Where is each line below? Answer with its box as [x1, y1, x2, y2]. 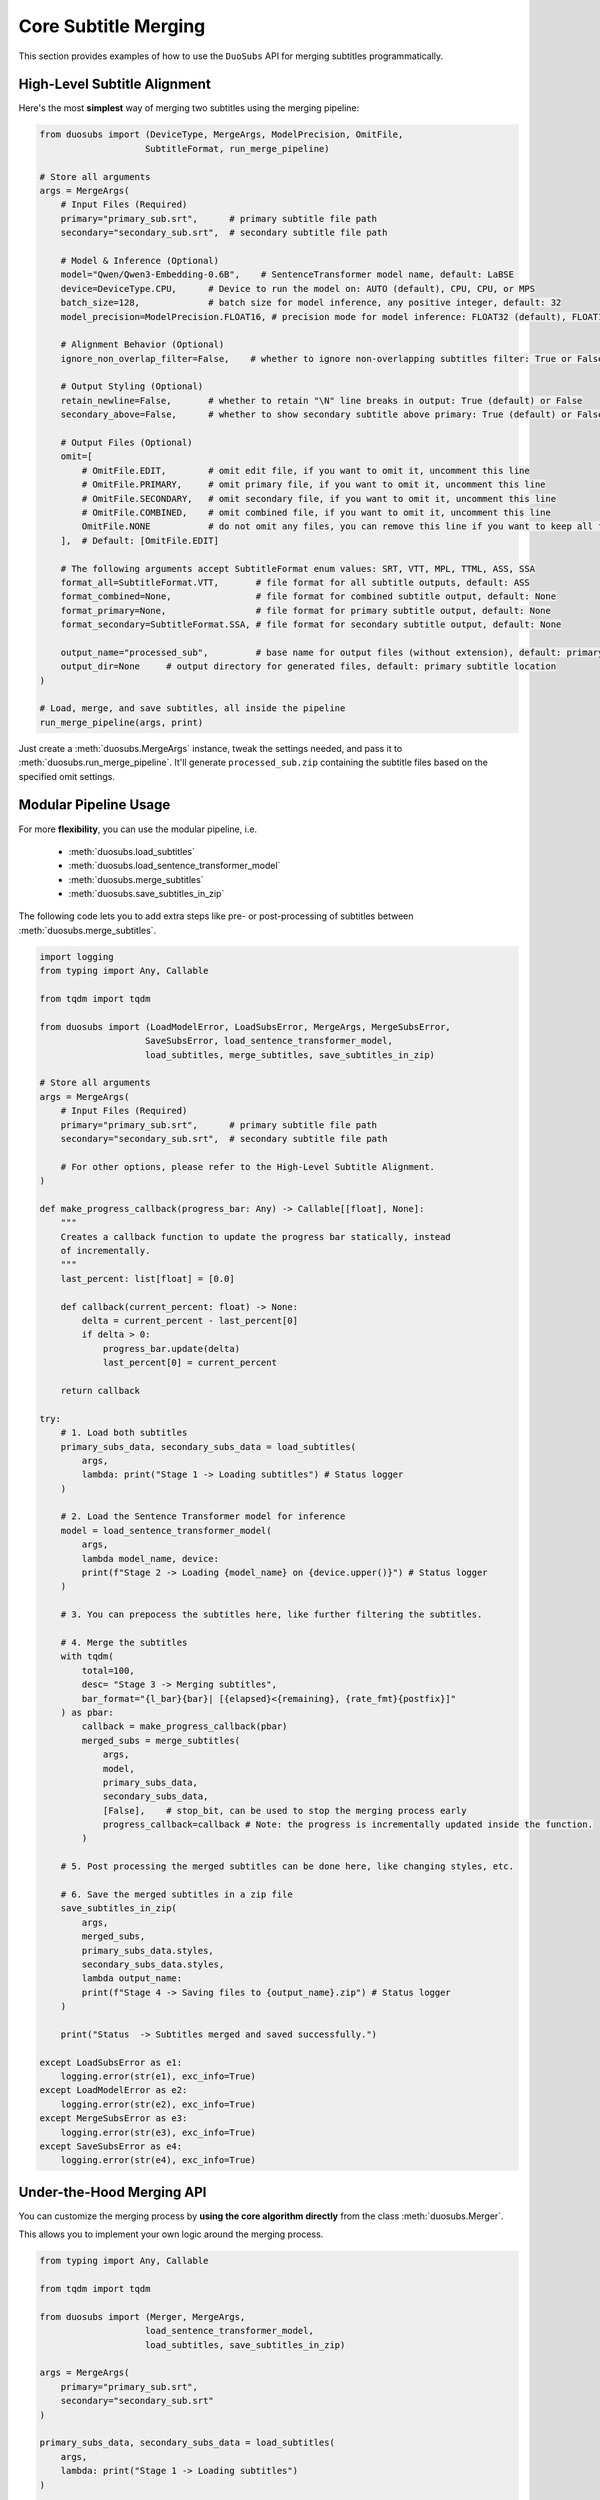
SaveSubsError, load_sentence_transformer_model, [145, 1035, 394, 1047]
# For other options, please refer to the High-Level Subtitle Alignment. [60, 1161, 435, 1172]
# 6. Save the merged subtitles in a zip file [60, 1889, 294, 1900]
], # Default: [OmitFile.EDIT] [60, 535, 220, 546]
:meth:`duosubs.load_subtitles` [68, 845, 195, 857]
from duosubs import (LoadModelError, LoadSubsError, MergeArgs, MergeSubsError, [39, 1021, 452, 1032]
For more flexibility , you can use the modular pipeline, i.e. [18, 823, 258, 835]
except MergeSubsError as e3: [39, 2113, 188, 2124]
